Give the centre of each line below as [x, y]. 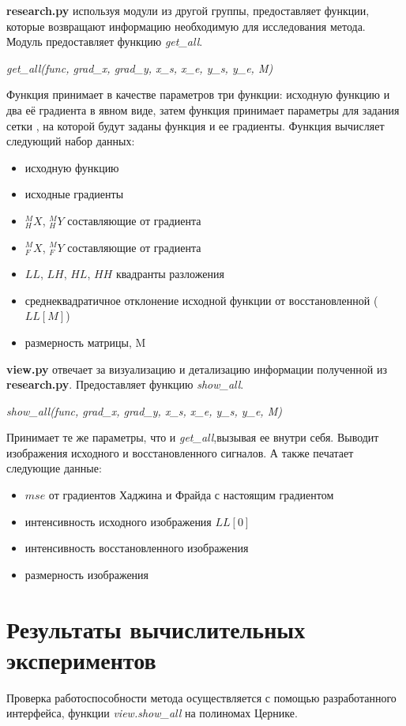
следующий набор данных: [71, 141]
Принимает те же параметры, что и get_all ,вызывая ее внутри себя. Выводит [193, 437]
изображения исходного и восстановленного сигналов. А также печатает [180, 452]
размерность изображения [87, 574]
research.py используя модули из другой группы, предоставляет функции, [188, 10]
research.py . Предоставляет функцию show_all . [125, 384]
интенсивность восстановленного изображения [137, 548]
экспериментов [81, 659]
